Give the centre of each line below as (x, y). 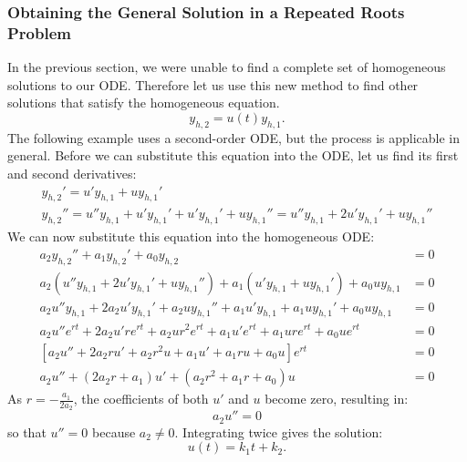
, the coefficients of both (141, 399)
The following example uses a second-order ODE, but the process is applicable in (234, 137)
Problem (39, 32)
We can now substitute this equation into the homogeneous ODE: (191, 236)
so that (27, 431)
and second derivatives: (72, 173)
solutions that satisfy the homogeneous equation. (144, 103)
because (114, 431)
